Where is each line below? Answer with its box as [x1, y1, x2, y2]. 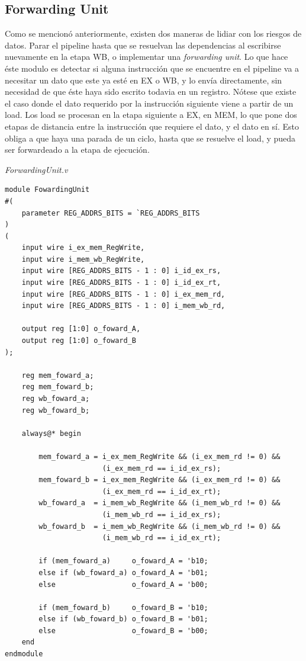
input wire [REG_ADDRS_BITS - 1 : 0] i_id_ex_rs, [21, 267, 221, 275]
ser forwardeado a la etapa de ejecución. [5, 143, 150, 156]
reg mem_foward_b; [21, 383, 94, 392]
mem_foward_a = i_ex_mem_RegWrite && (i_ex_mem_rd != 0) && [38, 452, 281, 461]
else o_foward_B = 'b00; [38, 626, 208, 635]
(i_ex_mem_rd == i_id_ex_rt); [102, 487, 221, 496]
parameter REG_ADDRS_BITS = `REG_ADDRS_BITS [21, 208, 200, 217]
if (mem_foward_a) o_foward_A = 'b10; [38, 557, 208, 566]
